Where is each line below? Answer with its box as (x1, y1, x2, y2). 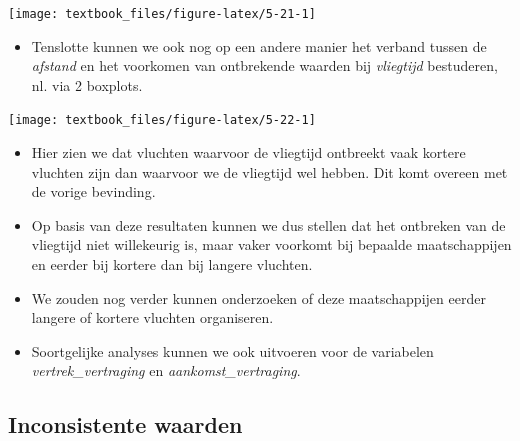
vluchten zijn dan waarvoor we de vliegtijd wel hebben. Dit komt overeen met (31, 161, 508, 182)
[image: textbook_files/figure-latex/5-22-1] (8, 113, 316, 128)
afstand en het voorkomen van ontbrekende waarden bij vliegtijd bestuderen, (31, 55, 498, 76)
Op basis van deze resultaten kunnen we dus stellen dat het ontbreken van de (31, 214, 506, 235)
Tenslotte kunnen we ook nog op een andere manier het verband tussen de (31, 35, 487, 56)
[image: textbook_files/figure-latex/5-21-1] (8, 7, 316, 21)
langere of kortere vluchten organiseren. (31, 307, 274, 328)
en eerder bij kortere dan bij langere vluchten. (31, 254, 313, 275)
